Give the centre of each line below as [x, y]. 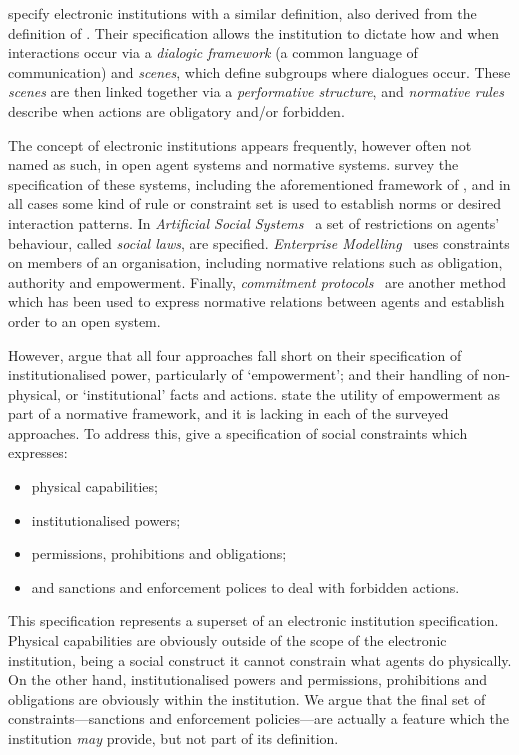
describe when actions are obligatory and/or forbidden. [176, 110]
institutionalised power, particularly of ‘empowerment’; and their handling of [243, 374]
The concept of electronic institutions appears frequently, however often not [240, 144]
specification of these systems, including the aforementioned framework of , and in [259, 183]
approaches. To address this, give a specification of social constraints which [238, 432]
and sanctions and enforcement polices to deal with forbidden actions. [245, 586]
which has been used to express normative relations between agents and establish [256, 301]
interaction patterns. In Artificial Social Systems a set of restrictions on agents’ [254, 222]
